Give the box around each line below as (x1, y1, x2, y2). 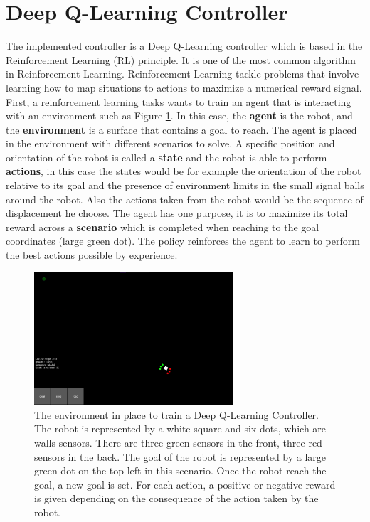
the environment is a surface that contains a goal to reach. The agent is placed (6, 122, 357, 137)
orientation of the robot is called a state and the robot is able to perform (6, 149, 327, 164)
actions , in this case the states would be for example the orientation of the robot (6, 164, 361, 179)
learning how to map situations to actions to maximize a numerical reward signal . (6, 80, 362, 95)
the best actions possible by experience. (6, 247, 178, 262)
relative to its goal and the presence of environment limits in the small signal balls (6, 178, 364, 193)
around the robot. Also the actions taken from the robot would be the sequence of (6, 191, 364, 206)
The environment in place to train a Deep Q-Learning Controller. (34, 407, 319, 422)
